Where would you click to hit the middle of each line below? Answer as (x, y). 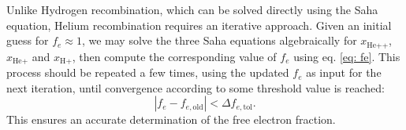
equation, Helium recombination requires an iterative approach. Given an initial (199, 25)
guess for (28, 40)
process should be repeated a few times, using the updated (148, 72)
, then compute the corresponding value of (174, 56)
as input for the (344, 72)
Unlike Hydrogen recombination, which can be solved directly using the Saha (192, 9)
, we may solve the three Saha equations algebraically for (219, 40)
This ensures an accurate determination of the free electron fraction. (171, 119)
